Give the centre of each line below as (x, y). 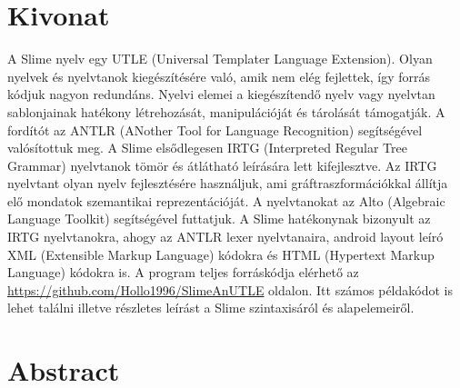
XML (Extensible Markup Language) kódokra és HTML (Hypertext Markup (221, 254)
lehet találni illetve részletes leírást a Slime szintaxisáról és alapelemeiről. (211, 308)
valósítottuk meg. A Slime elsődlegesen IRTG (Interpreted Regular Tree (207, 148)
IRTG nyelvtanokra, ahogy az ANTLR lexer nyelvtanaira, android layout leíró (225, 237)
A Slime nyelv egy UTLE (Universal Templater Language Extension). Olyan (220, 59)
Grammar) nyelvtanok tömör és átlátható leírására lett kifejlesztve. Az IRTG (222, 165)
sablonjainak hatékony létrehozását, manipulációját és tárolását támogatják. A (226, 111)
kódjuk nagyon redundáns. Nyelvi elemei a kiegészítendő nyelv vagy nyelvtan (221, 94)
